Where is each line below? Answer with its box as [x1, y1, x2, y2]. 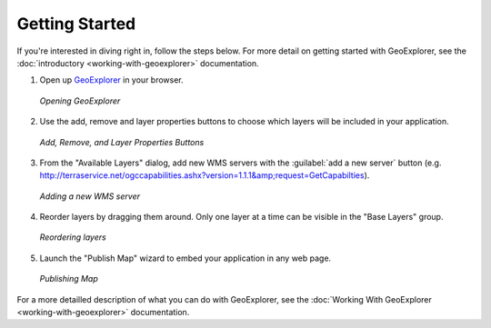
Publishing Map [39, 273, 99, 284]
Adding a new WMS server [39, 191, 141, 202]
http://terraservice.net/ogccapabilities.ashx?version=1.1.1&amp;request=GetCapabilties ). [39, 170, 370, 181]
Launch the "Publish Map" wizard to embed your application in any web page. [39, 253, 332, 263]
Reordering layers [39, 232, 106, 243]
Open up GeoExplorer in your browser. [39, 75, 184, 85]
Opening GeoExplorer [39, 95, 121, 106]
